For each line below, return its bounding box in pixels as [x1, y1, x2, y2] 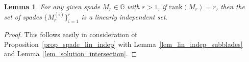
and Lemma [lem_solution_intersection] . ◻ [4, 48, 137, 59]
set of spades [4, 12, 42, 22]
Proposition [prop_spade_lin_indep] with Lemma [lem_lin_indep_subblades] [4, 39, 243, 49]
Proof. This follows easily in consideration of [4, 29, 137, 40]
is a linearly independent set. [81, 12, 168, 22]
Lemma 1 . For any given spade [4, 1, 100, 11]
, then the [216, 1, 245, 11]
